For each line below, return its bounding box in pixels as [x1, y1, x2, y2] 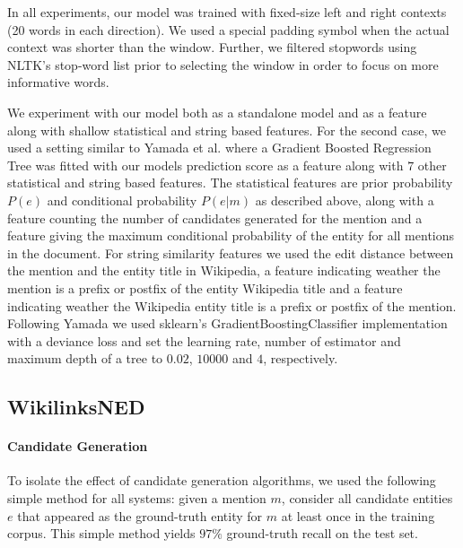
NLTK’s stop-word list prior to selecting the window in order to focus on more [7, 55, 439, 74]
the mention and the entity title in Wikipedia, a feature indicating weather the [7, 261, 441, 280]
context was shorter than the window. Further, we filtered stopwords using [7, 38, 417, 57]
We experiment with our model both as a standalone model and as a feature [7, 102, 427, 121]
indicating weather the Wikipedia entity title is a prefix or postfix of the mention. [7, 296, 457, 315]
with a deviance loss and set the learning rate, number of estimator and [7, 331, 401, 350]
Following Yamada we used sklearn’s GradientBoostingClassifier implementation [7, 314, 448, 333]
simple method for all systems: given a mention [7, 489, 266, 508]
